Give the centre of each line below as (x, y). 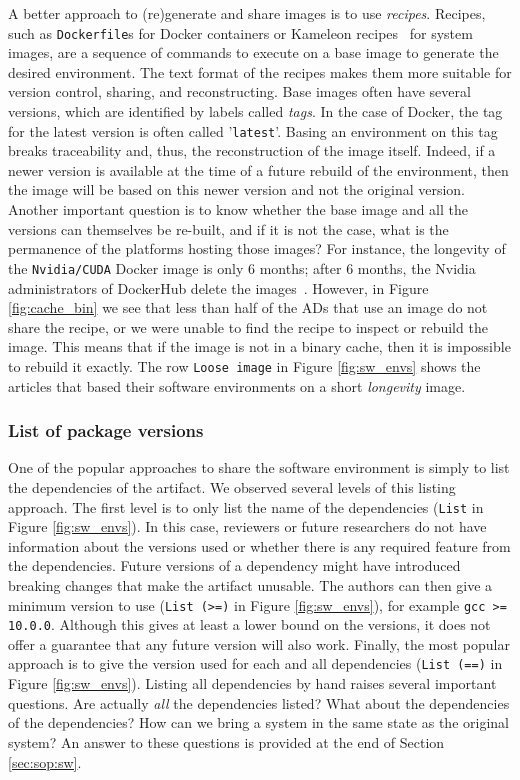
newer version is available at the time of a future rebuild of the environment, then (258, 169)
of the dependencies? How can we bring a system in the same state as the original (258, 722)
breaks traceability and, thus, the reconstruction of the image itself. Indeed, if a (252, 150)
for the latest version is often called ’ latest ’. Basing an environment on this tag (253, 130)
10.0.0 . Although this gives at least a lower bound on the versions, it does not (249, 624)
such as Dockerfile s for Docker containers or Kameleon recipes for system (240, 32)
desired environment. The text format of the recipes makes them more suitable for (260, 71)
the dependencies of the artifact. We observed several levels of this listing (232, 486)
